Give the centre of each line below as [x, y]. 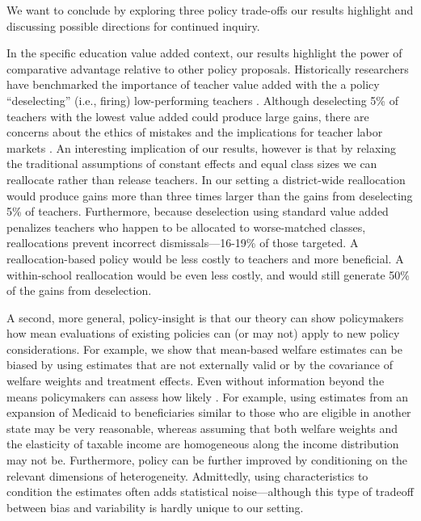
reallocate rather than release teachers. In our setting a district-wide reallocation [206, 179]
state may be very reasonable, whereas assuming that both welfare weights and [202, 428]
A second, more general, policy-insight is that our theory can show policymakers [205, 317]
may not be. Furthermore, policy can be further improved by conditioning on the [207, 460]
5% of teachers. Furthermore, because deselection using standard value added [198, 211]
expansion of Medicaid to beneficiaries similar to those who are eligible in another [209, 412]
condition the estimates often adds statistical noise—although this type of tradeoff [210, 492]
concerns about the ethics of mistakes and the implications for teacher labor [195, 132]
